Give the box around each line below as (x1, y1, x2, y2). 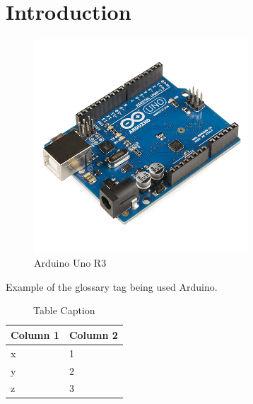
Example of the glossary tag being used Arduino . (6, 279, 218, 294)
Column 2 (69, 327, 118, 342)
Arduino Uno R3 (34, 255, 107, 270)
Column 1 (11, 327, 59, 342)
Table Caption (33, 303, 95, 318)
